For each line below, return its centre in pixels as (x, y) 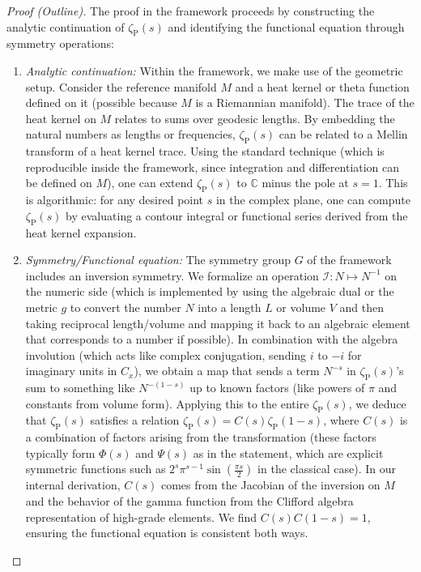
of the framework (349, 260)
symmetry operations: (60, 43)
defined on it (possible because (101, 102)
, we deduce (377, 403)
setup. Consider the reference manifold (121, 86)
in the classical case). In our (327, 469)
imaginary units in (71, 371)
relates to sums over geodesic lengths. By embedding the (255, 118)
